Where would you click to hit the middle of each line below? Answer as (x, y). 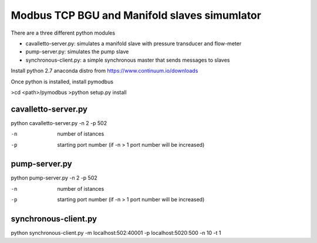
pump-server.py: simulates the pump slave (77, 52)
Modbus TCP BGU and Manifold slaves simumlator (136, 15)
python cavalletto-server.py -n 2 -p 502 (59, 123)
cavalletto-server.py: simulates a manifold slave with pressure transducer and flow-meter (134, 43)
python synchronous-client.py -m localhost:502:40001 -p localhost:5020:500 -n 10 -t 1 (116, 233)
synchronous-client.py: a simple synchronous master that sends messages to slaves (128, 60)
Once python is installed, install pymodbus (62, 82)
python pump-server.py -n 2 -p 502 (54, 178)
